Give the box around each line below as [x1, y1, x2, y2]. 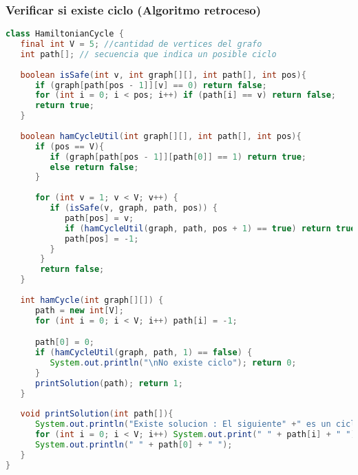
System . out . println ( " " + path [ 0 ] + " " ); [34, 440, 233, 450]
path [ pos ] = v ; [64, 213, 134, 223]
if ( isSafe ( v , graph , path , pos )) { [50, 203, 218, 213]
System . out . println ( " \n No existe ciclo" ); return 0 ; [50, 358, 297, 368]
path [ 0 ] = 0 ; [34, 337, 94, 348]
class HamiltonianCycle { [6, 29, 124, 39]
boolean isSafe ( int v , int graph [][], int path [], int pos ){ [20, 70, 306, 80]
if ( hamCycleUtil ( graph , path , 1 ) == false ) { [34, 348, 253, 358]
